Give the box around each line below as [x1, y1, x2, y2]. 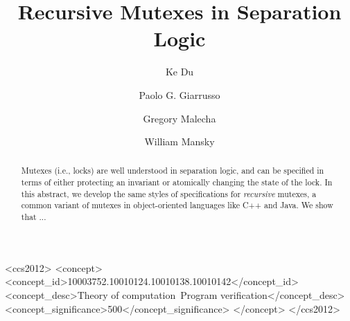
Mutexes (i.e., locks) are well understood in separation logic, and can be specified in [21, 165, 324, 176]
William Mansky [144, 134, 215, 149]
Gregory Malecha [143, 111, 216, 125]
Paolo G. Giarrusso [139, 87, 220, 102]
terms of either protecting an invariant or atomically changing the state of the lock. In [21, 176, 333, 188]
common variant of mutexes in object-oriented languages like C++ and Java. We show [21, 199, 333, 211]
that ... [21, 211, 46, 223]
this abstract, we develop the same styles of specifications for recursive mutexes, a [21, 187, 317, 199]
